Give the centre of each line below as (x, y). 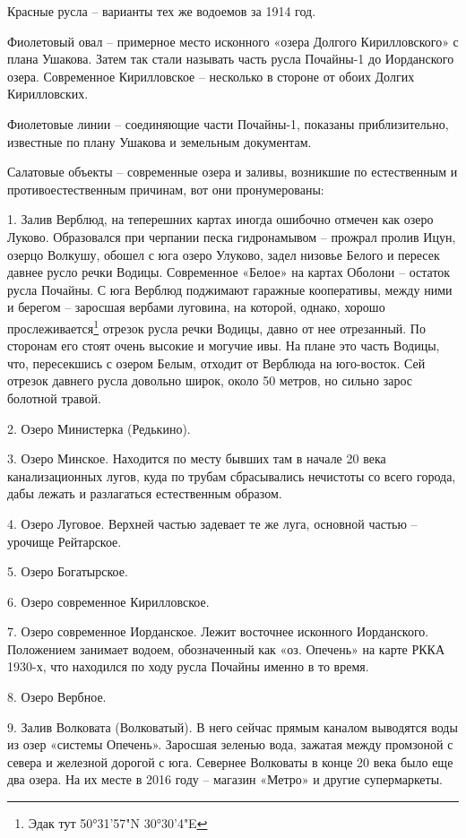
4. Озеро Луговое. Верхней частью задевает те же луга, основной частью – (212, 523)
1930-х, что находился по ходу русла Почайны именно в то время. (188, 666)
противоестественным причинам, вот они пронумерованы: (166, 189)
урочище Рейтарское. (65, 541)
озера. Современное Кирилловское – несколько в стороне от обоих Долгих (211, 76)
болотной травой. (54, 397)
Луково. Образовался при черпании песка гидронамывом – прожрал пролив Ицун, (232, 236)
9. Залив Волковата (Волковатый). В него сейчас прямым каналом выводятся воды (233, 726)
